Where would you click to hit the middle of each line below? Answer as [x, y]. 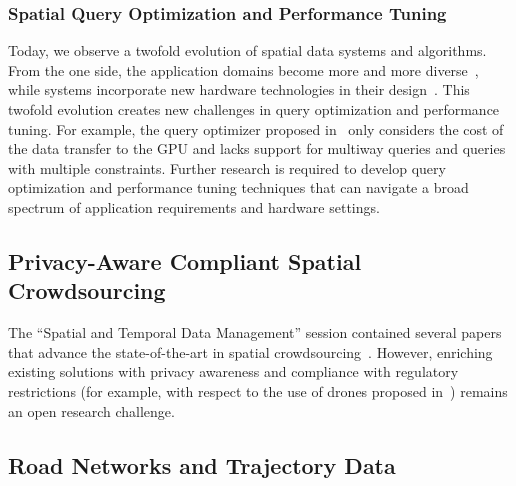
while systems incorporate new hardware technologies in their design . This [239, 89]
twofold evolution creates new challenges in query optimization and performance [254, 109]
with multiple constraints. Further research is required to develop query [227, 167]
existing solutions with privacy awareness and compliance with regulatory [233, 371]
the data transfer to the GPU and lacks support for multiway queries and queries [257, 148]
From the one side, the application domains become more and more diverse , [243, 69]
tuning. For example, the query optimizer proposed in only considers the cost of [256, 128]
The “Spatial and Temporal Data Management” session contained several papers [255, 332]
